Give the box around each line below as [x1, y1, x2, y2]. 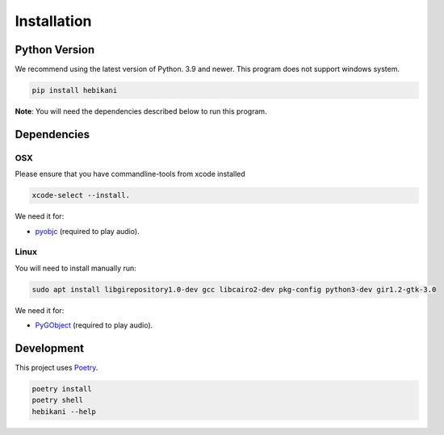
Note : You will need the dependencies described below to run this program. [15, 107, 267, 116]
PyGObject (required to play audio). [35, 320, 153, 330]
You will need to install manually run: [15, 263, 136, 273]
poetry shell [31, 395, 84, 405]
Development [15, 341, 85, 355]
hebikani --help [31, 407, 97, 416]
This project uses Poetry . [15, 362, 98, 372]
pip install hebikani [31, 86, 118, 95]
